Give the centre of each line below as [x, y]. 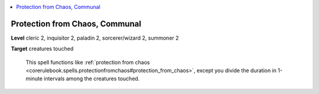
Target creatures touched [42, 49]
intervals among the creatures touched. [92, 79]
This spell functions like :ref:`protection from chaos [88, 62]
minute [34, 79]
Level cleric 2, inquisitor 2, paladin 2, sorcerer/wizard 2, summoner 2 [95, 38]
